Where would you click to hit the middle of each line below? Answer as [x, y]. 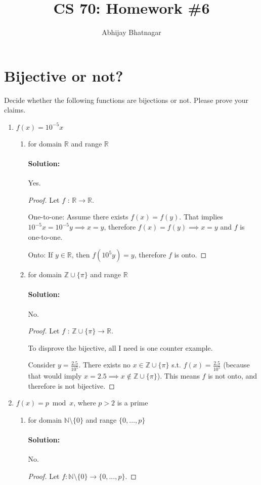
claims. [15, 110]
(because [236, 365]
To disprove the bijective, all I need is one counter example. [120, 347]
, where [85, 403]
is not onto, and [233, 376]
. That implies [201, 217]
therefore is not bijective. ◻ [71, 385]
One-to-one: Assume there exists [78, 217]
